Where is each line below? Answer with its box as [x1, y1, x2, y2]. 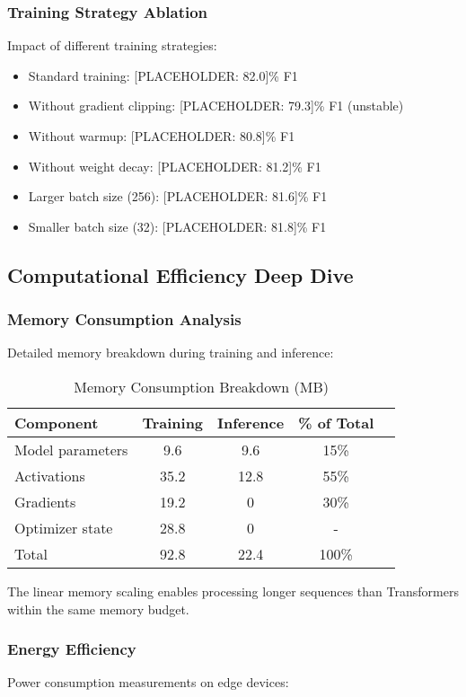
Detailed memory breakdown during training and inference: [7, 343, 334, 362]
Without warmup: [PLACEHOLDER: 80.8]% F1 [28, 127, 295, 145]
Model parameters [14, 438, 128, 460]
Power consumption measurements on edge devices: [7, 673, 289, 692]
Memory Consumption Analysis [7, 308, 242, 331]
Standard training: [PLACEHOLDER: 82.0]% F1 [28, 66, 298, 84]
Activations [14, 464, 85, 486]
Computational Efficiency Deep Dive [7, 260, 354, 288]
